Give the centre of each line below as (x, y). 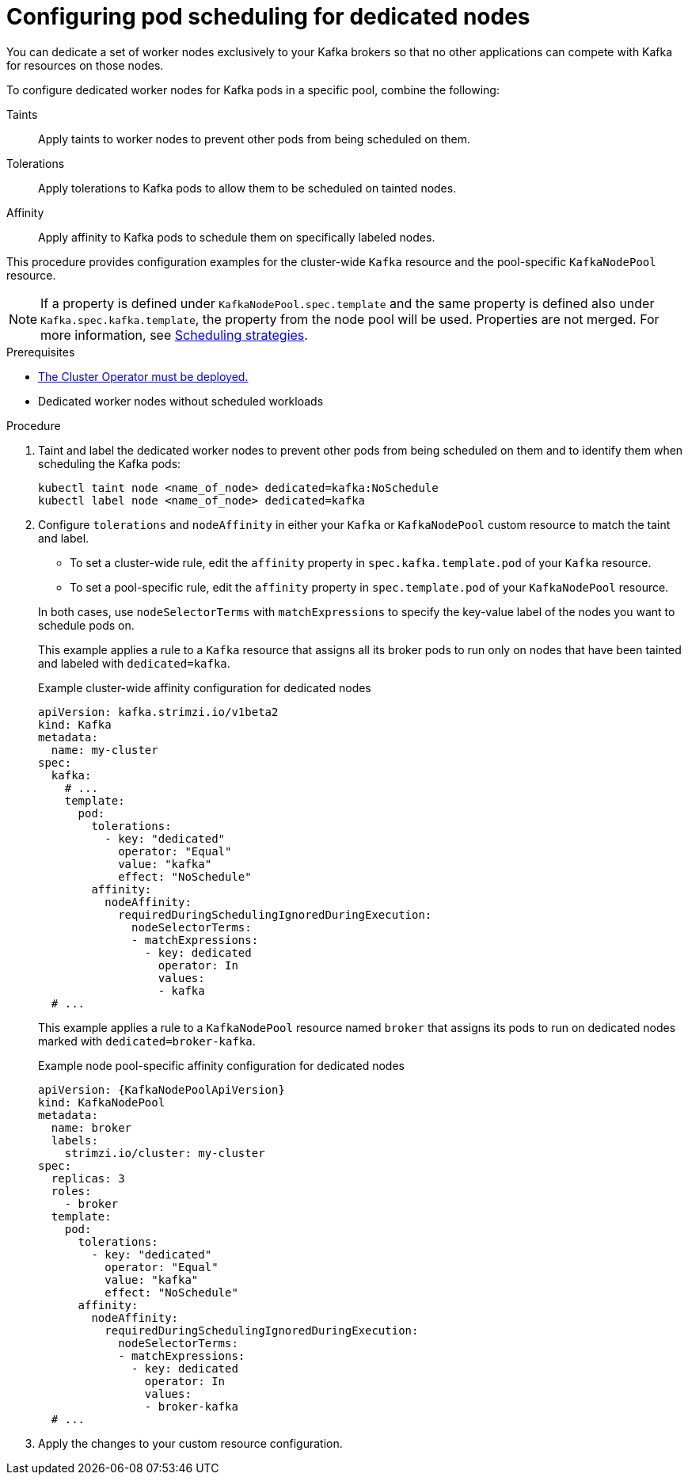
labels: (74, 1140)
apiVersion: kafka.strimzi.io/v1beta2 (158, 712)
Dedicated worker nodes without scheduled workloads (181, 401)
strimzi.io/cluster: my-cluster (165, 1153)
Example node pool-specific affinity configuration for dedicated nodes (221, 1065)
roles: (71, 1191)
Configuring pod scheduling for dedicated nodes (268, 17)
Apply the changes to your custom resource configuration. (190, 1443)
